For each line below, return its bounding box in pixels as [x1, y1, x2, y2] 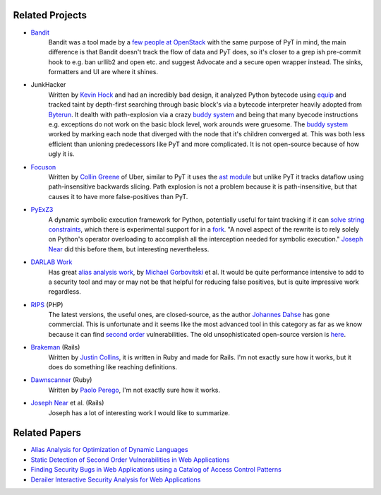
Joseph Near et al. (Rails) [30, 399, 104, 407]
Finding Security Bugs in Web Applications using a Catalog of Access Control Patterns [30, 465, 282, 474]
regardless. [48, 287, 81, 296]
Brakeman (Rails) [30, 343, 80, 352]
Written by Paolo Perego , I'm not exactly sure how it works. [48, 386, 220, 394]
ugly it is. [48, 150, 75, 158]
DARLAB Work [30, 258, 73, 266]
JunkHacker [30, 80, 66, 89]
